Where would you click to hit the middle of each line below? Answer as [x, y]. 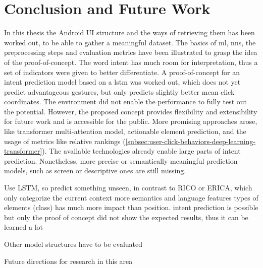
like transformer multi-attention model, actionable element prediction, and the [125, 131]
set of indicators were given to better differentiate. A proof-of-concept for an [122, 72]
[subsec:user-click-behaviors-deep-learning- [191, 141]
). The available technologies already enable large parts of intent [141, 151]
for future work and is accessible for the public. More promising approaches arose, [131, 121]
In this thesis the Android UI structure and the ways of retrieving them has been [129, 32]
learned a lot [24, 227]
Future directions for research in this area [68, 261]
